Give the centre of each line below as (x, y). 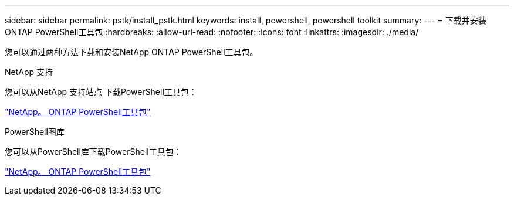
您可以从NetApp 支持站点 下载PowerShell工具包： (101, 92)
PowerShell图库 (35, 132)
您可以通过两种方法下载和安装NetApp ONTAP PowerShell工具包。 (131, 52)
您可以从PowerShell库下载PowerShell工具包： (93, 152)
